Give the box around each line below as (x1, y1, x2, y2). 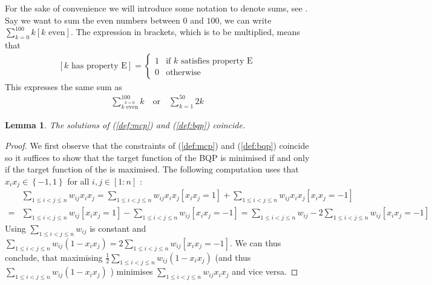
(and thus (215, 251, 251, 263)
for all (67, 174, 90, 187)
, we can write (219, 13, 272, 26)
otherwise (166, 68, 201, 77)
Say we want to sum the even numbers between (5, 13, 180, 26)
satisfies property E (180, 56, 253, 65)
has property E (71, 61, 127, 70)
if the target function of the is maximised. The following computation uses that (5, 163, 299, 175)
